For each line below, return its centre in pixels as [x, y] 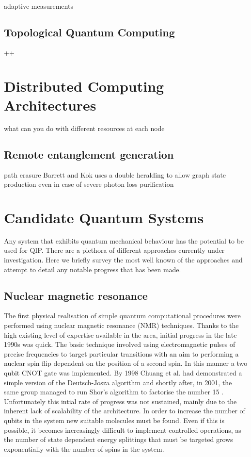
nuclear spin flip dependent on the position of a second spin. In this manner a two [126, 363]
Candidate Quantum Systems [104, 217]
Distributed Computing [84, 86]
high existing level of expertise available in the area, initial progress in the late [120, 335]
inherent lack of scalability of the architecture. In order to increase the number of [125, 411]
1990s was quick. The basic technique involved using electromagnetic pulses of [120, 344]
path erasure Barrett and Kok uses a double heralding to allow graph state [115, 174]
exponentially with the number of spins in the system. [84, 449]
